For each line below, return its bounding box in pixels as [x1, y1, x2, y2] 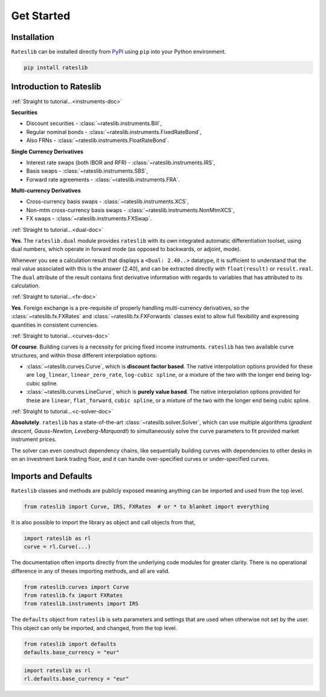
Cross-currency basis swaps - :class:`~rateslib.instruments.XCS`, [26, 198, 190, 205]
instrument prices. [11, 435, 57, 443]
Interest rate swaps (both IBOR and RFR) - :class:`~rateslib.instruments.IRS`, [26, 159, 216, 166]
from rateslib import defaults [24, 640, 117, 647]
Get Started [11, 9, 71, 22]
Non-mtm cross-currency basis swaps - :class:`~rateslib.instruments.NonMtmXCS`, [26, 206, 235, 214]
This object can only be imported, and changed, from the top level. [11, 624, 177, 631]
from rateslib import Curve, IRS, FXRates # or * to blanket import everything [24, 503, 269, 510]
